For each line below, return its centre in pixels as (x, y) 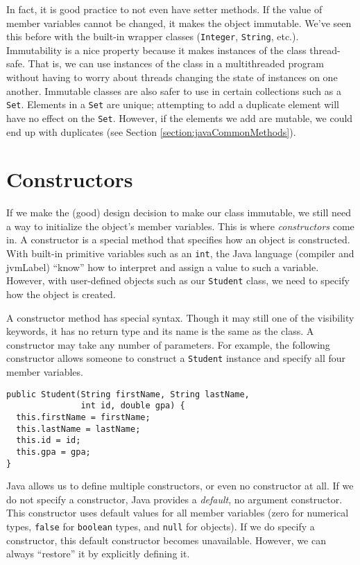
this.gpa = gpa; (53, 452)
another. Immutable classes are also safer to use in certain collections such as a (174, 90)
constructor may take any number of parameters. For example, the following (168, 344)
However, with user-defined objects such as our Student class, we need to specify (178, 280)
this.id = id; (49, 441)
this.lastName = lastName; (78, 429)
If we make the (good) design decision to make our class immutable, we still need (179, 212)
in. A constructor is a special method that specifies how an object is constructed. (178, 240)
